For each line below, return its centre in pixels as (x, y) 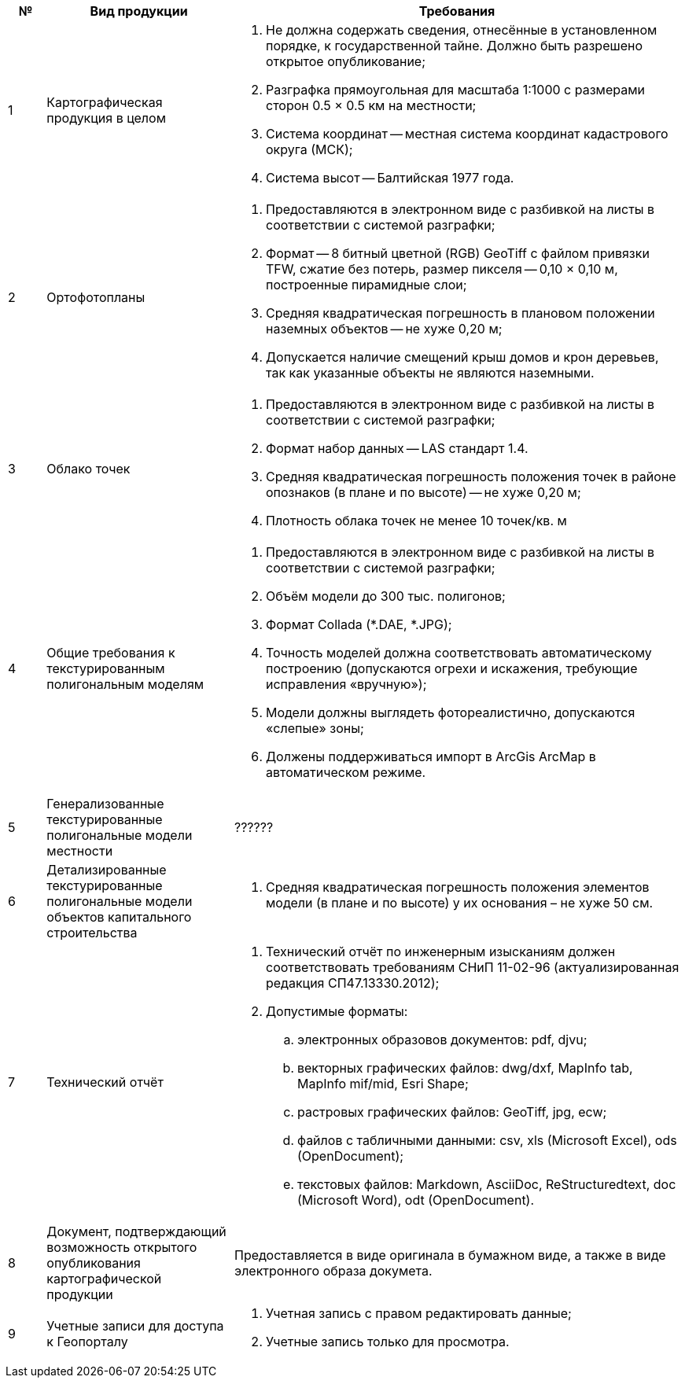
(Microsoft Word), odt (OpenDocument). (416, 1200)
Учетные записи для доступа (135, 1326)
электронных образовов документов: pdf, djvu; (442, 1040)
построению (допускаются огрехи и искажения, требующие (451, 668)
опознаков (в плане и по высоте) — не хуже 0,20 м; (423, 492)
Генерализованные (105, 804)
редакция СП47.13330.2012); (352, 983)
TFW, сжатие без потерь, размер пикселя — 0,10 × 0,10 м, (442, 269)
